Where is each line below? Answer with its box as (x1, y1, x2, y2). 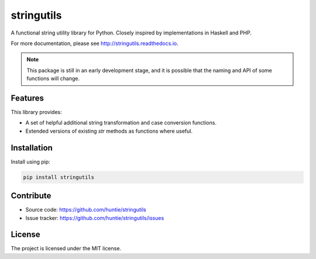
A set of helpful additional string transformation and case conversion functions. (25, 119, 217, 126)
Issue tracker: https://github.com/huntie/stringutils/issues (25, 214, 164, 222)
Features (11, 93, 44, 103)
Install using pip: (11, 158, 51, 165)
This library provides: (11, 109, 62, 116)
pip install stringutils (23, 174, 95, 181)
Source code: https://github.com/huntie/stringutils (25, 206, 146, 213)
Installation (11, 143, 53, 153)
